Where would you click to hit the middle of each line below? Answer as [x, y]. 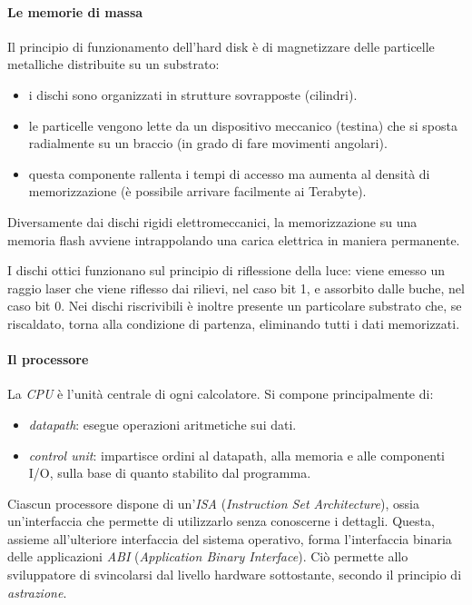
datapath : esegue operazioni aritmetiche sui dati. [162, 424]
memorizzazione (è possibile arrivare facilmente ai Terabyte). [197, 191]
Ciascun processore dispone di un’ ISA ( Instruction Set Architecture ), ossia [213, 503]
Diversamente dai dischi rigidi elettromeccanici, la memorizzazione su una [212, 221]
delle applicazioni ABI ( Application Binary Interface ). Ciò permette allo [208, 556]
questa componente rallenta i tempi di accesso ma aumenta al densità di [229, 173]
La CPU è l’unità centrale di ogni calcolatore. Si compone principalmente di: [221, 394]
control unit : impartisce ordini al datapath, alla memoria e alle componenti [237, 455]
